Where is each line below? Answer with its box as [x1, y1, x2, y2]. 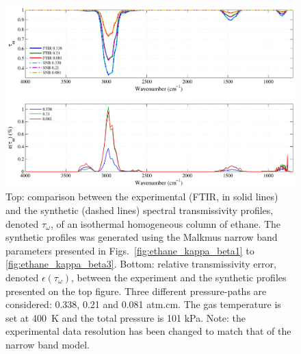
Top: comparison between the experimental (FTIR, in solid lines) [5, 189, 278, 204]
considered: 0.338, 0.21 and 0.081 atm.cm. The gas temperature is [5, 297, 281, 311]
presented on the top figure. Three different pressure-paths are [5, 283, 267, 298]
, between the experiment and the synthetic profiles [71, 270, 287, 284]
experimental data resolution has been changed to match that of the [5, 324, 291, 338]
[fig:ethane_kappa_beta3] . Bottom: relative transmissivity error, [5, 257, 276, 271]
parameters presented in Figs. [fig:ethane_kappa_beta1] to [5, 243, 254, 257]
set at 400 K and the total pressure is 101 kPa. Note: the [5, 310, 246, 324]
